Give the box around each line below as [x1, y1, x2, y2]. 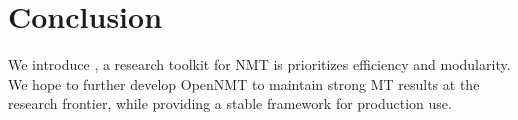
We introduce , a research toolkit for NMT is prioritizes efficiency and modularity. [8, 54, 511, 75]
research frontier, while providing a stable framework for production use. [8, 93, 452, 114]
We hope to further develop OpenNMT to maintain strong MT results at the [8, 73, 480, 94]
